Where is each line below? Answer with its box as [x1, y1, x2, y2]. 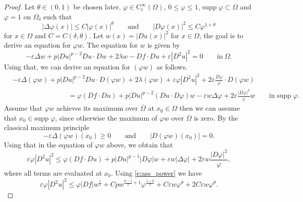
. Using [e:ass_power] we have [111, 168, 202, 178]
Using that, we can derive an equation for [4, 62, 130, 72]
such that [43, 11, 72, 21]
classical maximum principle [4, 122, 90, 133]
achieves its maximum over [57, 103, 138, 113]
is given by [147, 40, 180, 50]
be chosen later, [73, 1, 121, 11]
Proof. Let [4, 1, 35, 11]
